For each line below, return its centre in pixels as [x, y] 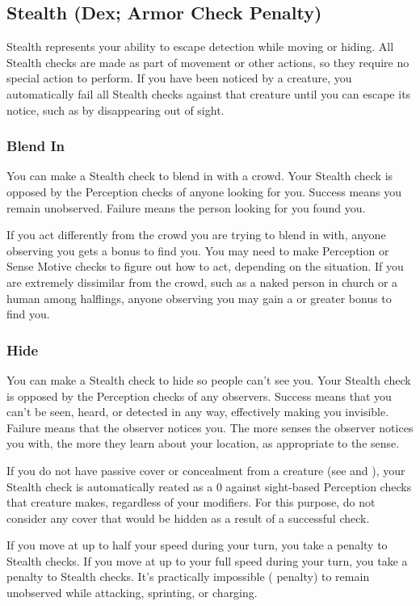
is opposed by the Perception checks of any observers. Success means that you [199, 396]
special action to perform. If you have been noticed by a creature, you [179, 78]
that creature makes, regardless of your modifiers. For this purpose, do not [191, 502]
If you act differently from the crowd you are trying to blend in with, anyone [196, 235]
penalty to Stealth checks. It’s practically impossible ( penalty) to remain [188, 577]
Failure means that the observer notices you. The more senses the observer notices [210, 427]
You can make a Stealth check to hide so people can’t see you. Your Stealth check [209, 379]
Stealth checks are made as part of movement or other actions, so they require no [208, 62]
